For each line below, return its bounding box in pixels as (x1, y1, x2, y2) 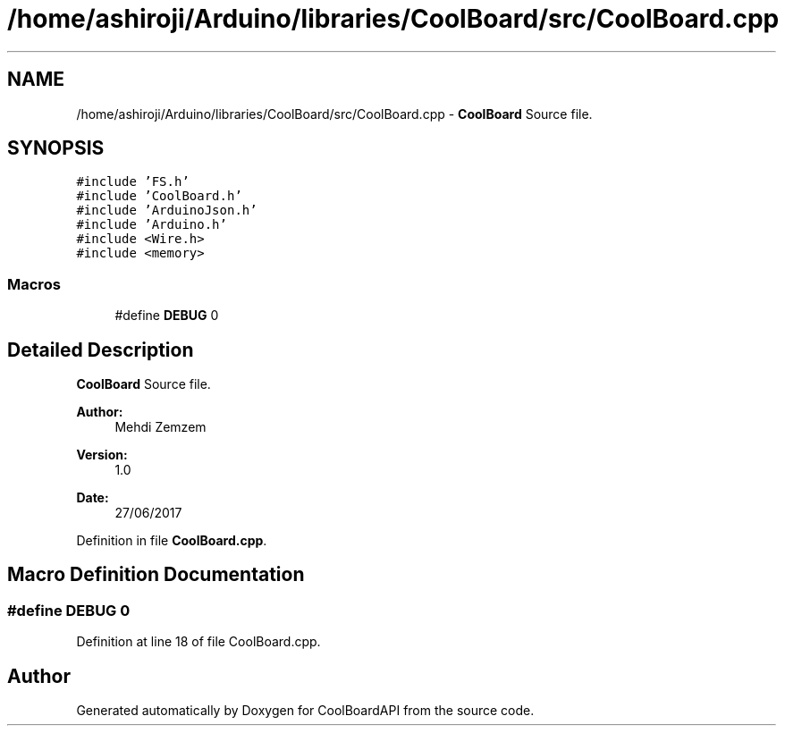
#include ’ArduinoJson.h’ (76, 203, 257, 218)
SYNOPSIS (7, 137, 105, 160)
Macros (7, 274, 61, 293)
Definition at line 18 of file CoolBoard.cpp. (76, 634, 321, 650)
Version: (76, 447, 128, 463)
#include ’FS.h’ (76, 174, 190, 190)
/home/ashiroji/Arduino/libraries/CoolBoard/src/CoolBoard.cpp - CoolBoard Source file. (76, 105, 593, 122)
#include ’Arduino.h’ (76, 217, 227, 232)
